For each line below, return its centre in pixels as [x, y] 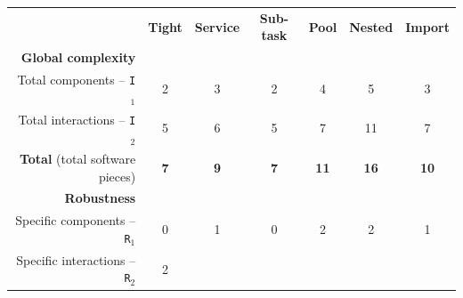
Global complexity [78, 57]
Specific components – [76, 220]
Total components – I [77, 80]
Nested [371, 26]
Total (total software [77, 159]
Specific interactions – [76, 259]
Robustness [100, 198]
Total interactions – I [77, 119]
